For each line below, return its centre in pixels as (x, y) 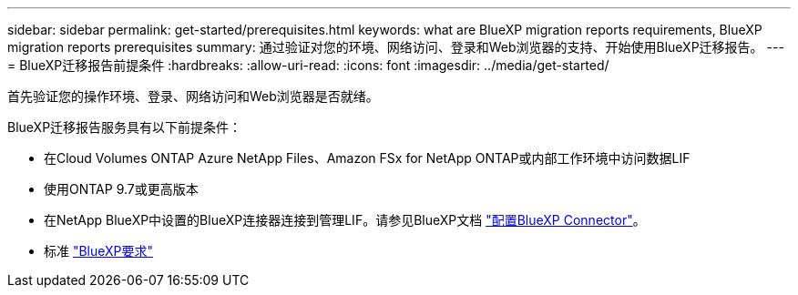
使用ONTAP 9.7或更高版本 (121, 189)
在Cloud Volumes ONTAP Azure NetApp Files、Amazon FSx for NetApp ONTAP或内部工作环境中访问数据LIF (367, 158)
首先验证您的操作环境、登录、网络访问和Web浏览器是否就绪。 (193, 96)
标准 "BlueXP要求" (99, 251)
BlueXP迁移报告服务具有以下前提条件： (125, 127)
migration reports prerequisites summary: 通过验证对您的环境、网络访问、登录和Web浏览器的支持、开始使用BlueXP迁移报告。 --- (396, 47)
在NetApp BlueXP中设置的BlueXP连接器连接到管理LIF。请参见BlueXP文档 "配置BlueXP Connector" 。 (345, 220)
